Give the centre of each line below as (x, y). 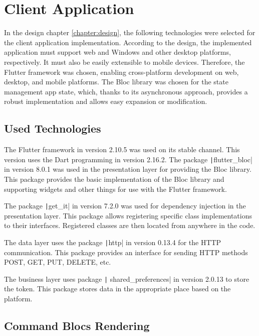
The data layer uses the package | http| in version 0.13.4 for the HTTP (113, 242)
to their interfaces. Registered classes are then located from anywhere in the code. (130, 225)
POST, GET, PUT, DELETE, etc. (58, 262)
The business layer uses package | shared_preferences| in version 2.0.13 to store (127, 278)
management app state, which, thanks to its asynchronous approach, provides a (126, 91)
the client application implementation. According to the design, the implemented (128, 42)
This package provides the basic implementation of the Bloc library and (114, 179)
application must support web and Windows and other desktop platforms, (117, 52)
